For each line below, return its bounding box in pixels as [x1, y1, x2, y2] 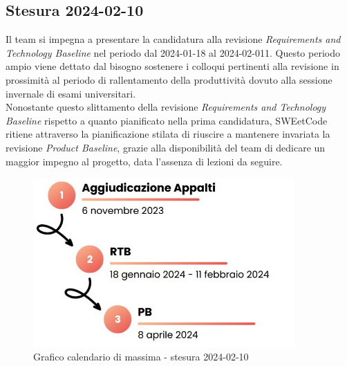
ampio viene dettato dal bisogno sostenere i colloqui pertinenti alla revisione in [6, 59, 339, 73]
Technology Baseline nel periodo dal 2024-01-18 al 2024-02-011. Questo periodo [6, 45, 340, 60]
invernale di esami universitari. [6, 86, 136, 100]
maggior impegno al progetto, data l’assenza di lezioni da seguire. [6, 154, 283, 168]
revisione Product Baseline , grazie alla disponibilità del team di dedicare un [6, 140, 326, 154]
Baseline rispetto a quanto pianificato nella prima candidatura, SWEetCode [6, 113, 328, 127]
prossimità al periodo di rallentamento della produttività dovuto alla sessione [6, 72, 332, 86]
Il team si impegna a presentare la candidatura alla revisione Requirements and [6, 32, 341, 46]
